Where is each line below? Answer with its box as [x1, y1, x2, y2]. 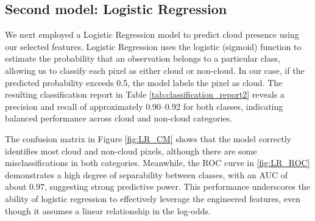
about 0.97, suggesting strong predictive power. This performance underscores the [5, 180, 310, 193]
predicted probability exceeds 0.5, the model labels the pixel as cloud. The [5, 76, 283, 89]
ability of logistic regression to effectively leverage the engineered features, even [5, 192, 300, 205]
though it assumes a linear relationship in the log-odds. [5, 204, 211, 217]
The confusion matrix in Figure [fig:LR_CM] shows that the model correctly [5, 132, 291, 145]
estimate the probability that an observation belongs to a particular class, [5, 52, 280, 65]
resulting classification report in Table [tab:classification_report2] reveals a [5, 88, 285, 101]
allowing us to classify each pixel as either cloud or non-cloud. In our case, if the [5, 63, 305, 76]
